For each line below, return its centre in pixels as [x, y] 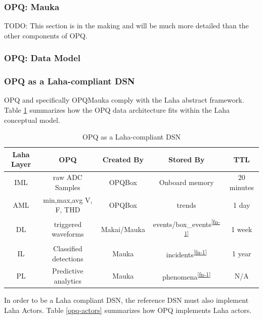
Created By [123, 159]
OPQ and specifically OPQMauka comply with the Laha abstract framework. [124, 100]
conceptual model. [32, 120]
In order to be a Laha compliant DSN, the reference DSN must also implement [126, 300]
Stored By [186, 159]
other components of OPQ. [46, 35]
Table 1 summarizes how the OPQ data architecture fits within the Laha [117, 110]
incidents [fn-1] [186, 253]
